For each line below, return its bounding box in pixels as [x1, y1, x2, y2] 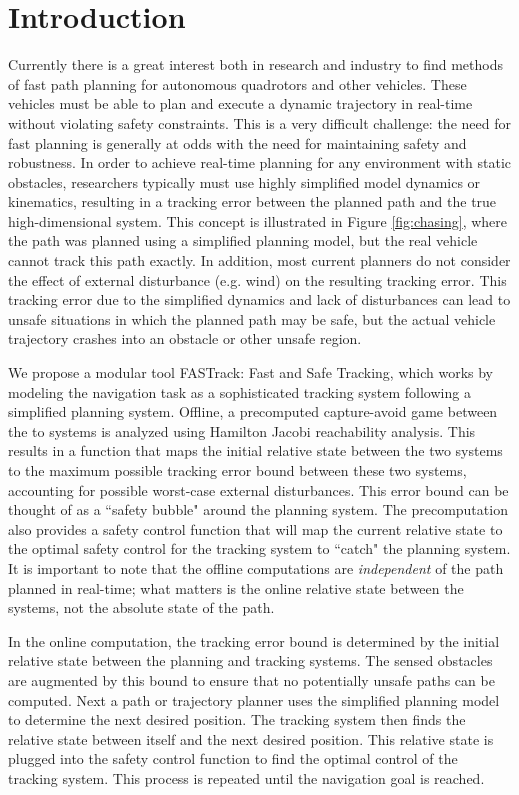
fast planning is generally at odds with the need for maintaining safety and [8, 132, 467, 153]
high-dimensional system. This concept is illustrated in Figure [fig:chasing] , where [8, 210, 508, 231]
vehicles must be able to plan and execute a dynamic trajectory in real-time [8, 93, 473, 114]
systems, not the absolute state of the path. [8, 597, 275, 618]
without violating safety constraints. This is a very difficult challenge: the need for [8, 112, 511, 133]
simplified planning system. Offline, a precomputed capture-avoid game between [8, 401, 498, 422]
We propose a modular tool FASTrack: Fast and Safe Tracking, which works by [8, 362, 494, 383]
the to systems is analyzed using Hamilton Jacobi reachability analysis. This [8, 420, 476, 441]
